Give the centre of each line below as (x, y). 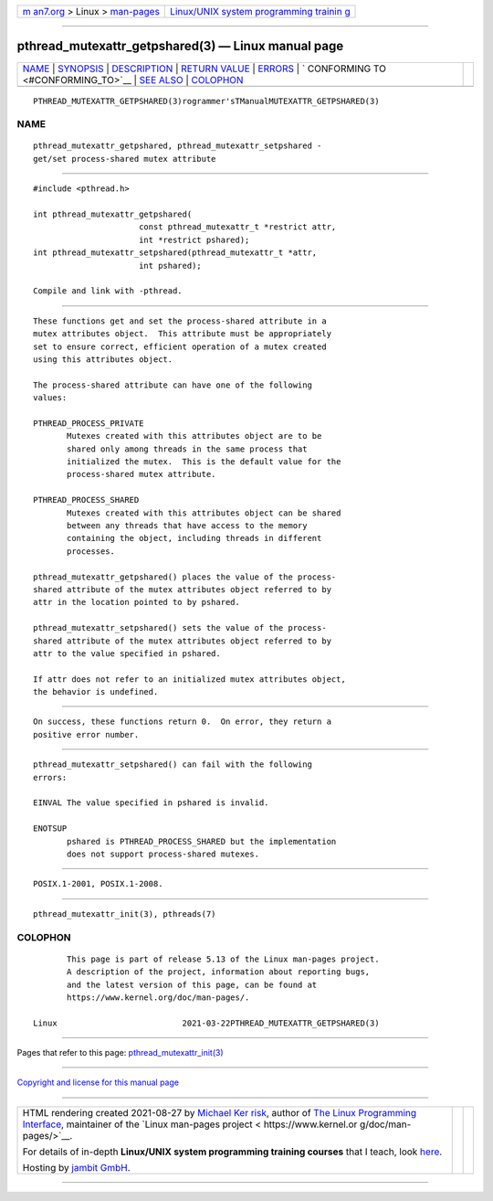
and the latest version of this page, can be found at (192, 984)
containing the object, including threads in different (194, 538)
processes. (91, 551)
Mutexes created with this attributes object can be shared (204, 513)
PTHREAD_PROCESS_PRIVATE (89, 423)
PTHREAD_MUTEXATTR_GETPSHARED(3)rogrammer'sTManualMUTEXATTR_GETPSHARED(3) (206, 101)
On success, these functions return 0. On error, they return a (183, 722)
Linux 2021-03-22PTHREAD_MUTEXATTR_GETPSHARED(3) (206, 1023)
